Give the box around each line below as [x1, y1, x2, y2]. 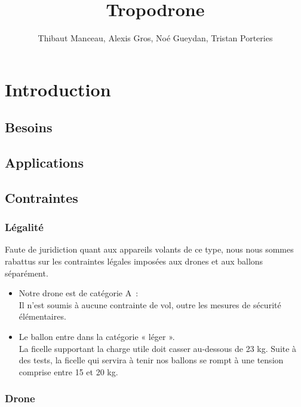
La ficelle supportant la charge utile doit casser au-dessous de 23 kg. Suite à [19, 342, 297, 354]
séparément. [5, 266, 48, 279]
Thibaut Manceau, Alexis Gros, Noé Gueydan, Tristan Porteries [38, 32, 273, 44]
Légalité [5, 220, 44, 235]
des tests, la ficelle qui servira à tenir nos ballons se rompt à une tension [19, 354, 284, 366]
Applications [5, 153, 84, 172]
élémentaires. [19, 310, 66, 323]
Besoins [5, 118, 53, 136]
